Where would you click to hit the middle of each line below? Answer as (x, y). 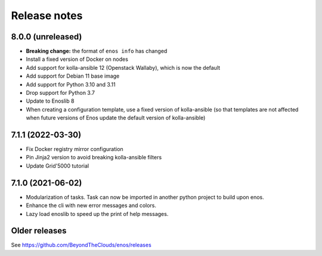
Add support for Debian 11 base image (73, 76)
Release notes (47, 16)
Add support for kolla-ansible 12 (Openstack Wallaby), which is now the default (123, 67)
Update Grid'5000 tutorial (58, 166)
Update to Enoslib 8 (50, 101)
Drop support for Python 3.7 (61, 93)
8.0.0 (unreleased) (47, 37)
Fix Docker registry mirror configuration (75, 149)
